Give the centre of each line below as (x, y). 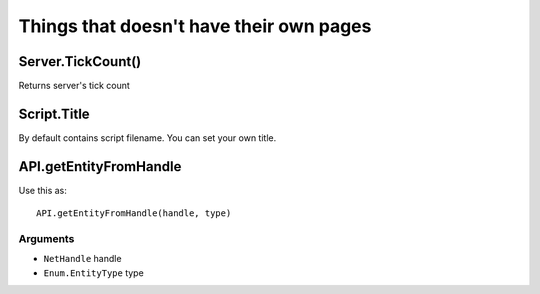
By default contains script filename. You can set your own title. (147, 137)
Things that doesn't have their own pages (195, 26)
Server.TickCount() (80, 61)
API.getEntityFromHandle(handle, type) (134, 213)
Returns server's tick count (74, 86)
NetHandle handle (82, 259)
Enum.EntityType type (93, 272)
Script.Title (54, 113)
